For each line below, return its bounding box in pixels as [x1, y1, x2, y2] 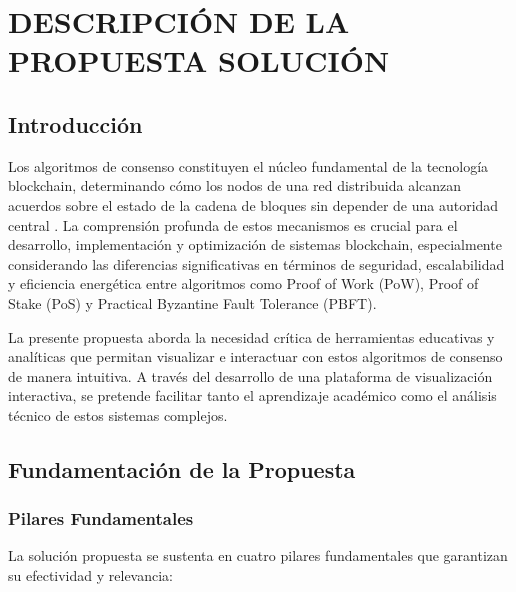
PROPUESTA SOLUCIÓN [8, 40, 390, 81]
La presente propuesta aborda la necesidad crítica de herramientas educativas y [8, 326, 495, 347]
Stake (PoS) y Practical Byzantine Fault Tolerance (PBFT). [8, 292, 377, 313]
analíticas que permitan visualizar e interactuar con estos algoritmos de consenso [8, 346, 503, 367]
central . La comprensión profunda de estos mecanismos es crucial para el [8, 214, 458, 235]
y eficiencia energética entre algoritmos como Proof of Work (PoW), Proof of [8, 273, 479, 294]
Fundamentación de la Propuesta [8, 453, 356, 484]
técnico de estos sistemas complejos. [8, 404, 228, 425]
